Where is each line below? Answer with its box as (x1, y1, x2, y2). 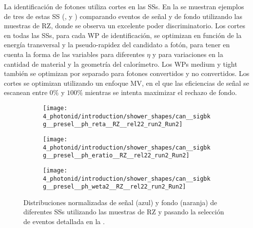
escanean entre (4, 87, 48, 97)
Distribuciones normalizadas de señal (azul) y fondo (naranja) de (23, 197, 217, 207)
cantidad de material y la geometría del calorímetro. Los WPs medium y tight (4, 58, 237, 69)
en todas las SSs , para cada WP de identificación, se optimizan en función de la (4, 30, 242, 40)
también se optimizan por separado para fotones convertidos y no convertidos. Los (4, 68, 250, 78)
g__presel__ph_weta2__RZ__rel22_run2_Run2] (43, 183, 186, 190)
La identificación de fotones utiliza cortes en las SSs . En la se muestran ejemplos (4, 1, 244, 11)
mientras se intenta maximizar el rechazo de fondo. (85, 87, 237, 97)
